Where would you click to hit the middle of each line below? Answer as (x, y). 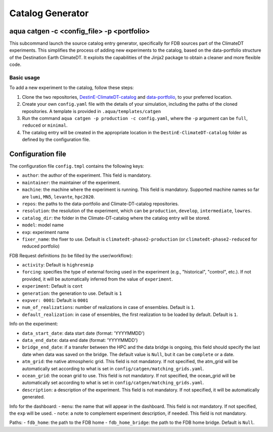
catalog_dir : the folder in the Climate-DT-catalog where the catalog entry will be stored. (116, 218)
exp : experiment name (45, 232)
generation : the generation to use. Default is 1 (72, 293)
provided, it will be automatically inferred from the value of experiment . (97, 279)
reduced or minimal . (45, 125)
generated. (33, 397)
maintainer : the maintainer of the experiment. (71, 182)
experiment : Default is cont (53, 286)
